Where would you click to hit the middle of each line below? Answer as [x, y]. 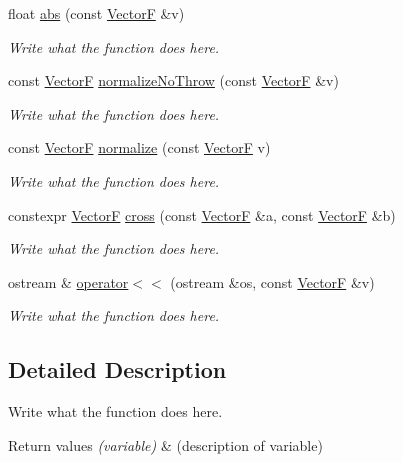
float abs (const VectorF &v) [96, 13]
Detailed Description [117, 369]
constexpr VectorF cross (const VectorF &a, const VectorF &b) [202, 214]
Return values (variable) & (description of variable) [165, 444]
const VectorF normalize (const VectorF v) [139, 147]
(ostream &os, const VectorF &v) [272, 281]
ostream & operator [68, 281]
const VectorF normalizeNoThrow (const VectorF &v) [173, 80]
